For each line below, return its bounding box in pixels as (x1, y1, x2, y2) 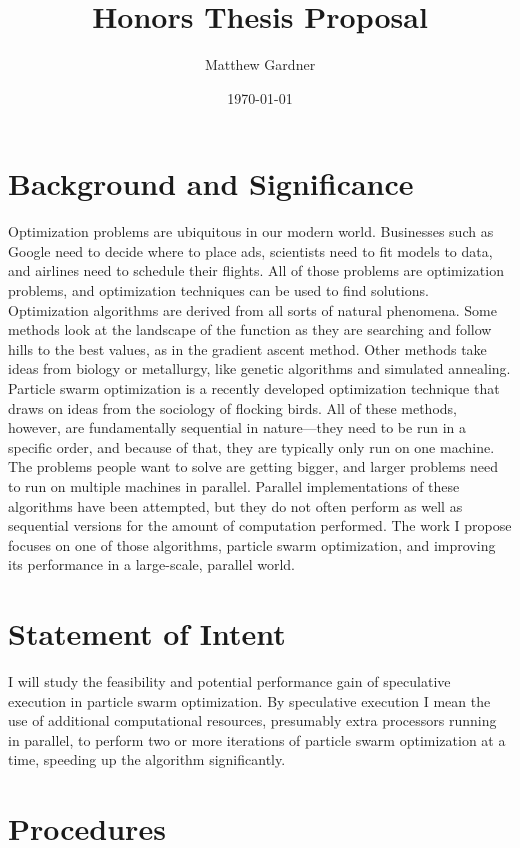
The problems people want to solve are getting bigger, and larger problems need (8, 456, 499, 477)
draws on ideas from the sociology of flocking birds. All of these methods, (8, 397, 457, 418)
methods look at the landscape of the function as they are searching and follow (8, 319, 492, 340)
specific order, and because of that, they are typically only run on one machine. (8, 436, 495, 457)
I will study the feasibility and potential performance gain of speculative (8, 671, 451, 692)
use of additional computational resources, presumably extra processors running (8, 710, 497, 731)
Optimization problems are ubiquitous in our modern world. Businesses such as (8, 221, 494, 242)
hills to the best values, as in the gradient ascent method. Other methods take (8, 338, 487, 359)
